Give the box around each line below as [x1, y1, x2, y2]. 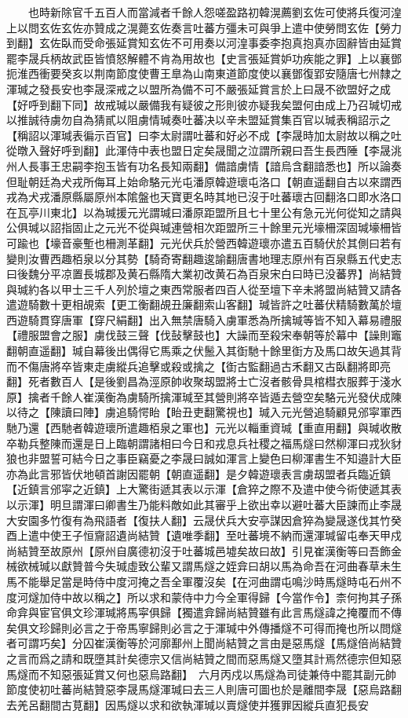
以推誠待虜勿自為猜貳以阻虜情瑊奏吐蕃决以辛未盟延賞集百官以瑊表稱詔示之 [6, 112, 391, 128]
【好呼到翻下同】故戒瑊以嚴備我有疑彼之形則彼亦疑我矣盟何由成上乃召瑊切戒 [6, 96, 402, 112]
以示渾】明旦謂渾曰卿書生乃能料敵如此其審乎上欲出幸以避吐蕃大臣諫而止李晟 [6, 496, 402, 512]
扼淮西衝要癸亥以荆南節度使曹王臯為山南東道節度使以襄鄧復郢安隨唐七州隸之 [6, 65, 402, 82]
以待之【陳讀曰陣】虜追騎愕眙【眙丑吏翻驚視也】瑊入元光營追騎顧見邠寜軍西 [6, 404, 402, 420]
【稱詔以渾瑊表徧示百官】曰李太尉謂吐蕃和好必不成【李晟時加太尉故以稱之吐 [6, 126, 402, 143]
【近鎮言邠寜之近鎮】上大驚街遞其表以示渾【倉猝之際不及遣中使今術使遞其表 [6, 481, 402, 497]
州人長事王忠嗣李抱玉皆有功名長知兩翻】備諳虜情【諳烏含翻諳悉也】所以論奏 [6, 157, 402, 174]
